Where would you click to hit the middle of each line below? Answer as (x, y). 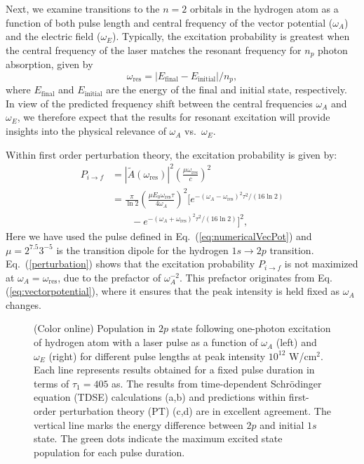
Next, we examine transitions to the (83, 8)
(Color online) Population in (95, 328)
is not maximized (321, 264)
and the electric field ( (53, 36)
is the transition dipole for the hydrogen (142, 250)
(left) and (296, 342)
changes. (24, 304)
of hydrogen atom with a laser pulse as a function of (146, 342)
